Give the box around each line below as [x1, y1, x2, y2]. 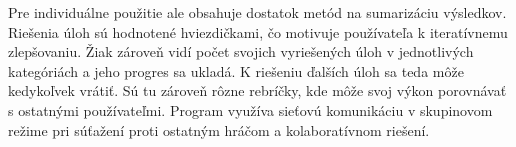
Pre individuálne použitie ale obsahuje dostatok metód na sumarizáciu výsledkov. [8, 2, 507, 22]
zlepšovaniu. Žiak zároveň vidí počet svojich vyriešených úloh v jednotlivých [8, 41, 474, 62]
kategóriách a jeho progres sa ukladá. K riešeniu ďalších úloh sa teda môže [8, 60, 464, 81]
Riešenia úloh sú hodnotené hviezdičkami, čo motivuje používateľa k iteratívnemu [8, 21, 508, 42]
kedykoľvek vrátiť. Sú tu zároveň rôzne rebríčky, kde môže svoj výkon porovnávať [8, 80, 507, 101]
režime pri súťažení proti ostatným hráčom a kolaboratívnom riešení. [8, 119, 430, 140]
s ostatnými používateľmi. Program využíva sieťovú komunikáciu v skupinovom [8, 99, 493, 120]
